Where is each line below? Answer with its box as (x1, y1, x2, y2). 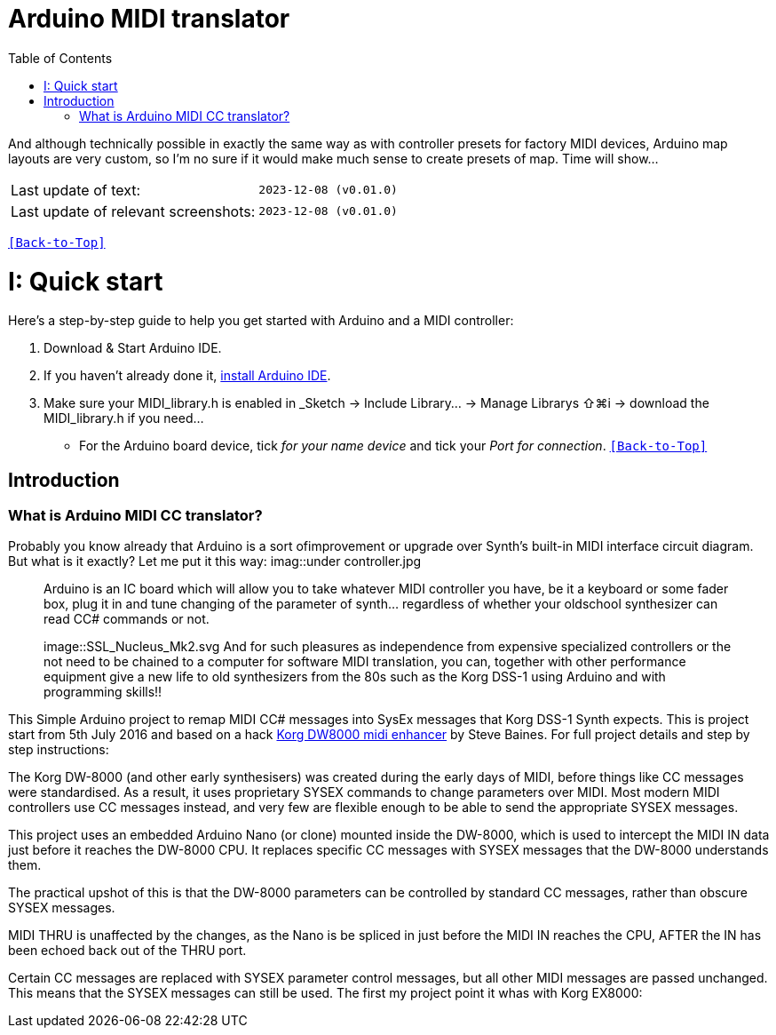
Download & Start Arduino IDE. (44, 340, 222, 356)
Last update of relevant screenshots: (11, 202, 256, 220)
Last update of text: (11, 180, 141, 199)
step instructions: (8, 742, 109, 758)
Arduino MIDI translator (8, 4, 290, 34)
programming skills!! (44, 684, 162, 700)
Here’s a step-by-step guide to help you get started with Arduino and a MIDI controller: (8, 313, 514, 329)
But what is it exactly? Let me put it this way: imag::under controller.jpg (8, 553, 422, 569)
